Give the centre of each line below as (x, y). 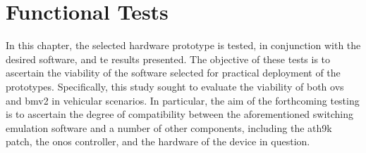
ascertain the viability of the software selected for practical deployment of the (173, 73)
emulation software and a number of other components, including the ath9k (169, 127)
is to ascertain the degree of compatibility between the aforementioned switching (180, 114)
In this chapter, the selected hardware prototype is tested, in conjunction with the (183, 45)
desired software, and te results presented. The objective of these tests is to (168, 59)
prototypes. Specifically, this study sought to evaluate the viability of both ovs (175, 86)
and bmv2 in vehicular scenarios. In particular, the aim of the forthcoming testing (183, 100)
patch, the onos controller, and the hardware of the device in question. (158, 141)
